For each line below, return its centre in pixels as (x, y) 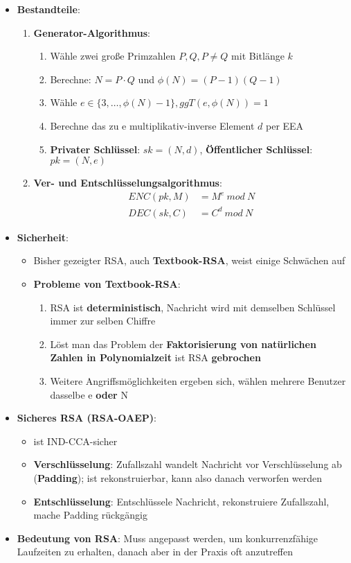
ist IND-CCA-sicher (75, 441)
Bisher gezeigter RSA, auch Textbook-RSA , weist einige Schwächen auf (189, 260)
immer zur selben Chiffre (103, 321)
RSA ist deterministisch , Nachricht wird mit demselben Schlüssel (193, 307)
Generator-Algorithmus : (92, 32)
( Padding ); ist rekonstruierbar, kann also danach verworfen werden (178, 477)
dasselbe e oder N (89, 394)
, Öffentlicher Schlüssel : (256, 149)
